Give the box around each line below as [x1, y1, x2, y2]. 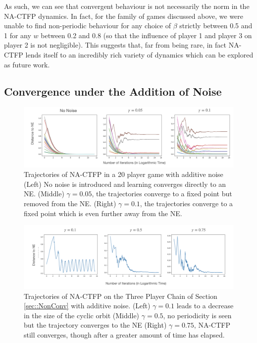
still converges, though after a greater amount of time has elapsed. [24, 329, 225, 340]
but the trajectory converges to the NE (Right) [24, 320, 167, 330]
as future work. [4, 59, 50, 69]
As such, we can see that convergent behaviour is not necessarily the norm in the [4, 1, 250, 11]
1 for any [4, 30, 31, 40]
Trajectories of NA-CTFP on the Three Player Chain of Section [24, 290, 217, 301]
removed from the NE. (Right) [24, 198, 116, 209]
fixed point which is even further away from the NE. [24, 208, 182, 218]
